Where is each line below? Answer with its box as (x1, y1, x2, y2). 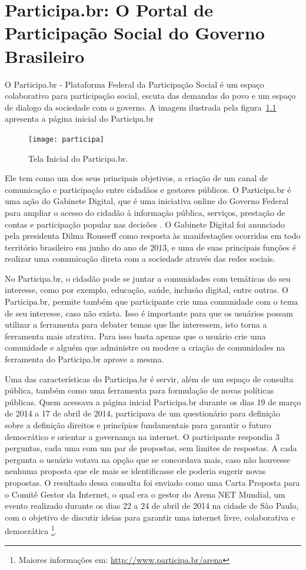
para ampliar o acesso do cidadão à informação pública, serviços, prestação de (5, 206, 285, 218)
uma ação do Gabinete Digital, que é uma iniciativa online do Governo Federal (5, 195, 289, 207)
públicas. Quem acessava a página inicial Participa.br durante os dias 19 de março (5, 395, 301, 408)
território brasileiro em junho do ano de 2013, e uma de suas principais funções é (5, 241, 296, 253)
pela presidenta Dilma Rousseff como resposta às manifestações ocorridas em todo (5, 229, 301, 242)
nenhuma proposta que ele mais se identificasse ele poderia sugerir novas (5, 465, 266, 477)
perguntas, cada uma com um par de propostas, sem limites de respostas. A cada (5, 442, 297, 454)
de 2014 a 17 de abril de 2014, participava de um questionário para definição (5, 407, 281, 419)
